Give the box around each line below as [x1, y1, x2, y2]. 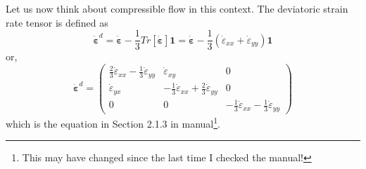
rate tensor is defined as [6, 15, 108, 29]
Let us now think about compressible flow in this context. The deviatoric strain [6, 1, 348, 15]
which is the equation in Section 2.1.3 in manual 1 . [6, 114, 221, 130]
